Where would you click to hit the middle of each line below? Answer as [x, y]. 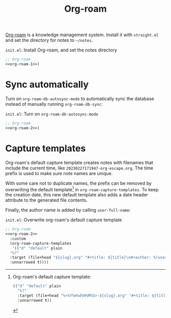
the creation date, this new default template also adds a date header [77, 195]
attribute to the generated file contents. [46, 200]
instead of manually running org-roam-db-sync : [54, 104]
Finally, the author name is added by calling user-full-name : [68, 210]
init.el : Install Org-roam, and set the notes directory [61, 50]
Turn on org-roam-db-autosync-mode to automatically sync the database [80, 98]
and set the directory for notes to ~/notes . [49, 40]
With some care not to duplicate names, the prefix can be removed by [78, 183]
